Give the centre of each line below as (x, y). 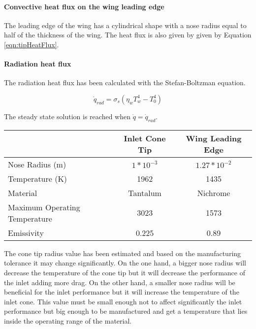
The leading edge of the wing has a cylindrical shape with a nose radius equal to (125, 25)
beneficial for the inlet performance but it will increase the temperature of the (122, 292)
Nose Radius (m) (37, 164)
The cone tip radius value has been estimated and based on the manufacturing (123, 253)
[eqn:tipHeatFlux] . (32, 44)
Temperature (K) (38, 178)
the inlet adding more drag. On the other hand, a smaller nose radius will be (120, 282)
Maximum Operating (44, 207)
